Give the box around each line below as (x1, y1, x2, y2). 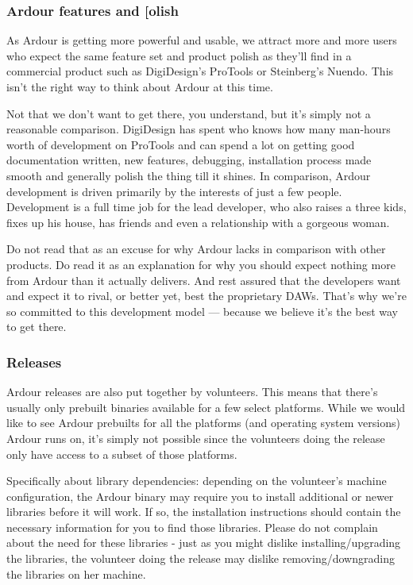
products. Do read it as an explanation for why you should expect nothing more (6, 256, 396, 272)
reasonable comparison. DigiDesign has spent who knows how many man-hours (6, 121, 391, 137)
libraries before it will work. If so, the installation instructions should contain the (6, 503, 401, 520)
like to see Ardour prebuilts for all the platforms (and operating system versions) (6, 414, 400, 431)
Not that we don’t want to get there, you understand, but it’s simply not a (6, 105, 371, 121)
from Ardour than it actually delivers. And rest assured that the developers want (6, 271, 401, 288)
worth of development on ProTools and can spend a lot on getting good (6, 136, 355, 152)
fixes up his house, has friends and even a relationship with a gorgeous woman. (6, 214, 390, 230)
